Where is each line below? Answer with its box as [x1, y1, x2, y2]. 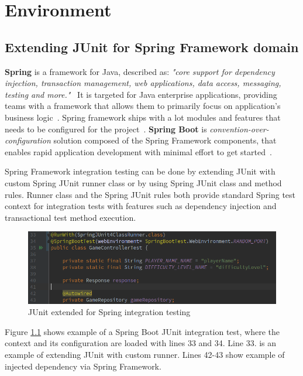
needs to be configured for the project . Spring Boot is [5, 122, 207, 135]
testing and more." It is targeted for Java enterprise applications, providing [5, 88, 277, 100]
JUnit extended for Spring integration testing [28, 306, 191, 318]
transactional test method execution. [5, 211, 136, 223]
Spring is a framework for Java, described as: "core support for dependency [5, 65, 275, 77]
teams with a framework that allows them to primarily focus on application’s [5, 100, 281, 112]
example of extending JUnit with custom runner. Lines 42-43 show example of [5, 348, 285, 361]
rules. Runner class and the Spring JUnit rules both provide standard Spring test [5, 188, 296, 200]
